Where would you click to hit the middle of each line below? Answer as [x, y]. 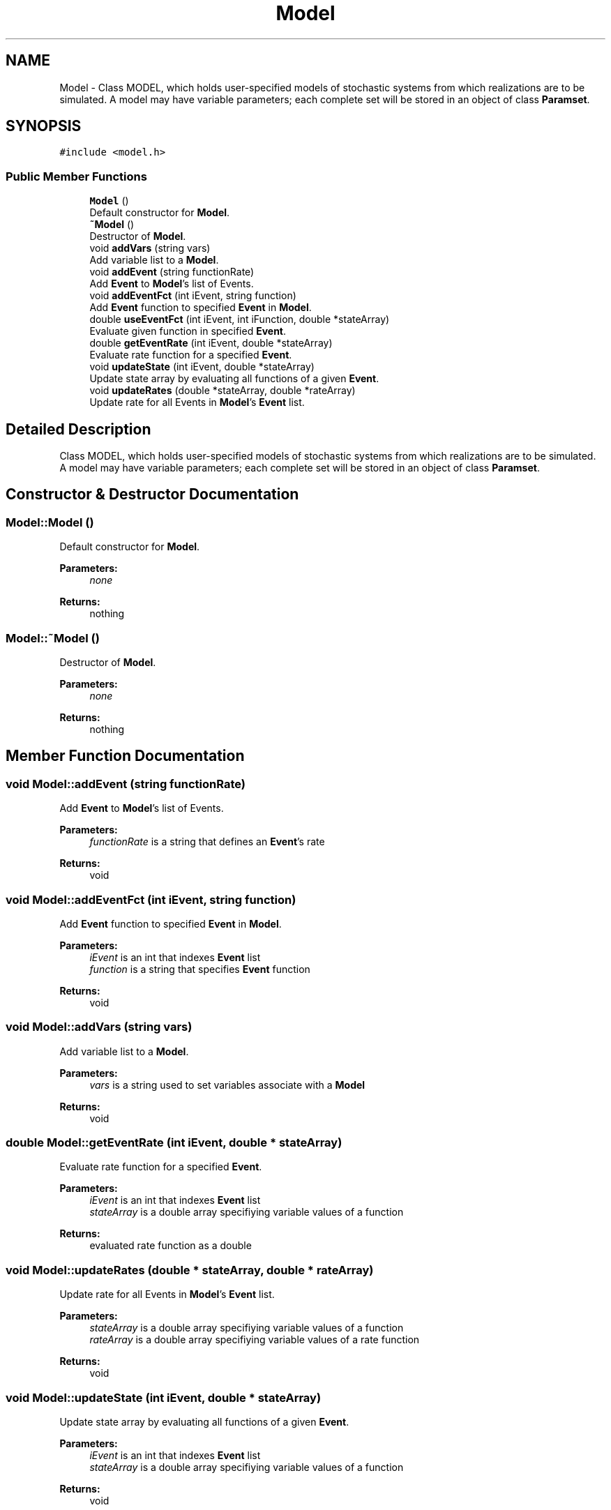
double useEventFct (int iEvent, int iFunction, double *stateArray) [240, 319]
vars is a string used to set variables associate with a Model [227, 1085]
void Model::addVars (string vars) [99, 1027]
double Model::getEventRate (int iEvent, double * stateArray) [174, 1143]
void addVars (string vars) [150, 248]
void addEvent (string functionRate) [172, 272]
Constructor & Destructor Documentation [152, 494]
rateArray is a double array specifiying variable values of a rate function [255, 1340]
